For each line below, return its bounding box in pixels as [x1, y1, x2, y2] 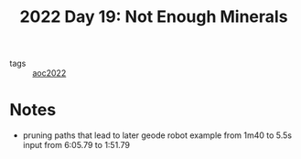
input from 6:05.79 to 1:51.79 [22, 140, 131, 151]
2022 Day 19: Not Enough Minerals [19, 6, 288, 27]
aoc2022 [32, 68, 67, 79]
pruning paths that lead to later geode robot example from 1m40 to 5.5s [22, 130, 293, 141]
